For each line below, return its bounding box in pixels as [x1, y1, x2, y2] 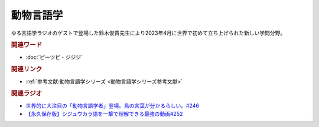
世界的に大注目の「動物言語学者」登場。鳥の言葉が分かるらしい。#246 [25, 102, 199, 109]
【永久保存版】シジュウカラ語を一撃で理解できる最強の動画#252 [25, 111, 183, 118]
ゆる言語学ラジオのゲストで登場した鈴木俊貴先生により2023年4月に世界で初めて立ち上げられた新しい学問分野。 [11, 29, 286, 36]
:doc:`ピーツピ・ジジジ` [25, 54, 83, 61]
